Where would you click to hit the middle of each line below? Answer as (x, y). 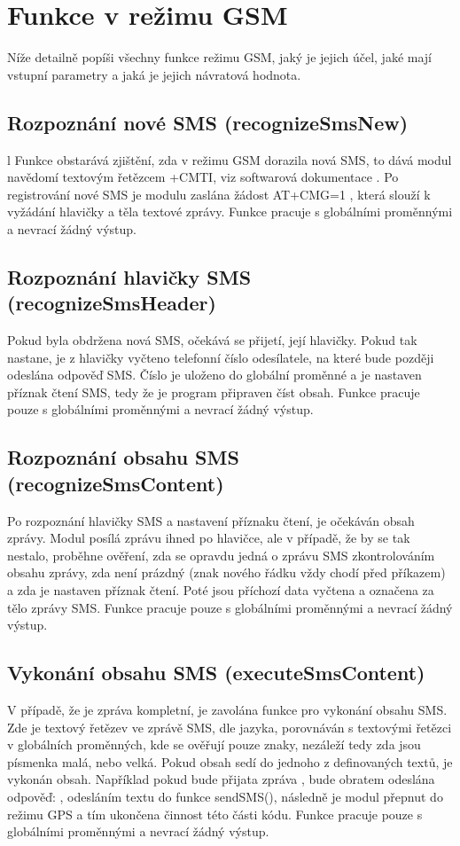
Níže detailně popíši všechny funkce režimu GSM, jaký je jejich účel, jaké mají (220, 57)
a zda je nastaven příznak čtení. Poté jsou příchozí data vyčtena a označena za (221, 590)
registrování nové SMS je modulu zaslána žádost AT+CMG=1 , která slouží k (219, 194)
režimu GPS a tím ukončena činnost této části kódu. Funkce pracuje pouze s (215, 814)
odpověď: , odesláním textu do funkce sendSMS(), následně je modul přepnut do (225, 796)
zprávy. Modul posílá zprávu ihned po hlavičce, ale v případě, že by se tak (209, 538)
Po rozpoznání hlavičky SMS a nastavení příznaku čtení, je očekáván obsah (211, 520)
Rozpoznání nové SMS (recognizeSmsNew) (208, 122)
